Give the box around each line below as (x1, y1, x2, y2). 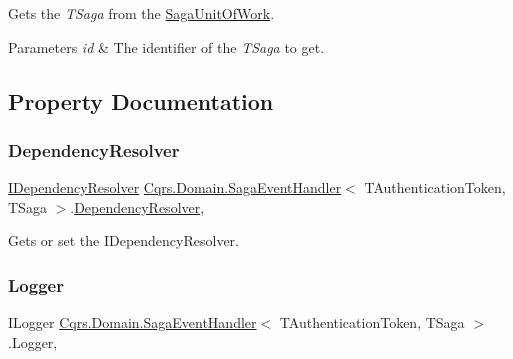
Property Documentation (8, 85, 274, 116)
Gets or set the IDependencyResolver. (8, 230, 239, 251)
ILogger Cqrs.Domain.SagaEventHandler (8, 312, 257, 333)
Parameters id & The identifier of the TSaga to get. (8, 36, 325, 57)
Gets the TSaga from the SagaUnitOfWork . (8, 3, 275, 23)
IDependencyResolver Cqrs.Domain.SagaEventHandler (8, 177, 342, 198)
